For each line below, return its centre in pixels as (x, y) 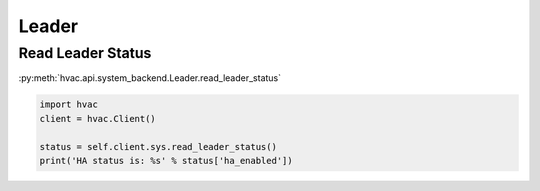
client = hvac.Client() (98, 118)
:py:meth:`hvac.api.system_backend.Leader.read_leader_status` (150, 78)
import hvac (69, 104)
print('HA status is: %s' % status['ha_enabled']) (166, 160)
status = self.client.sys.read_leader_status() (158, 146)
